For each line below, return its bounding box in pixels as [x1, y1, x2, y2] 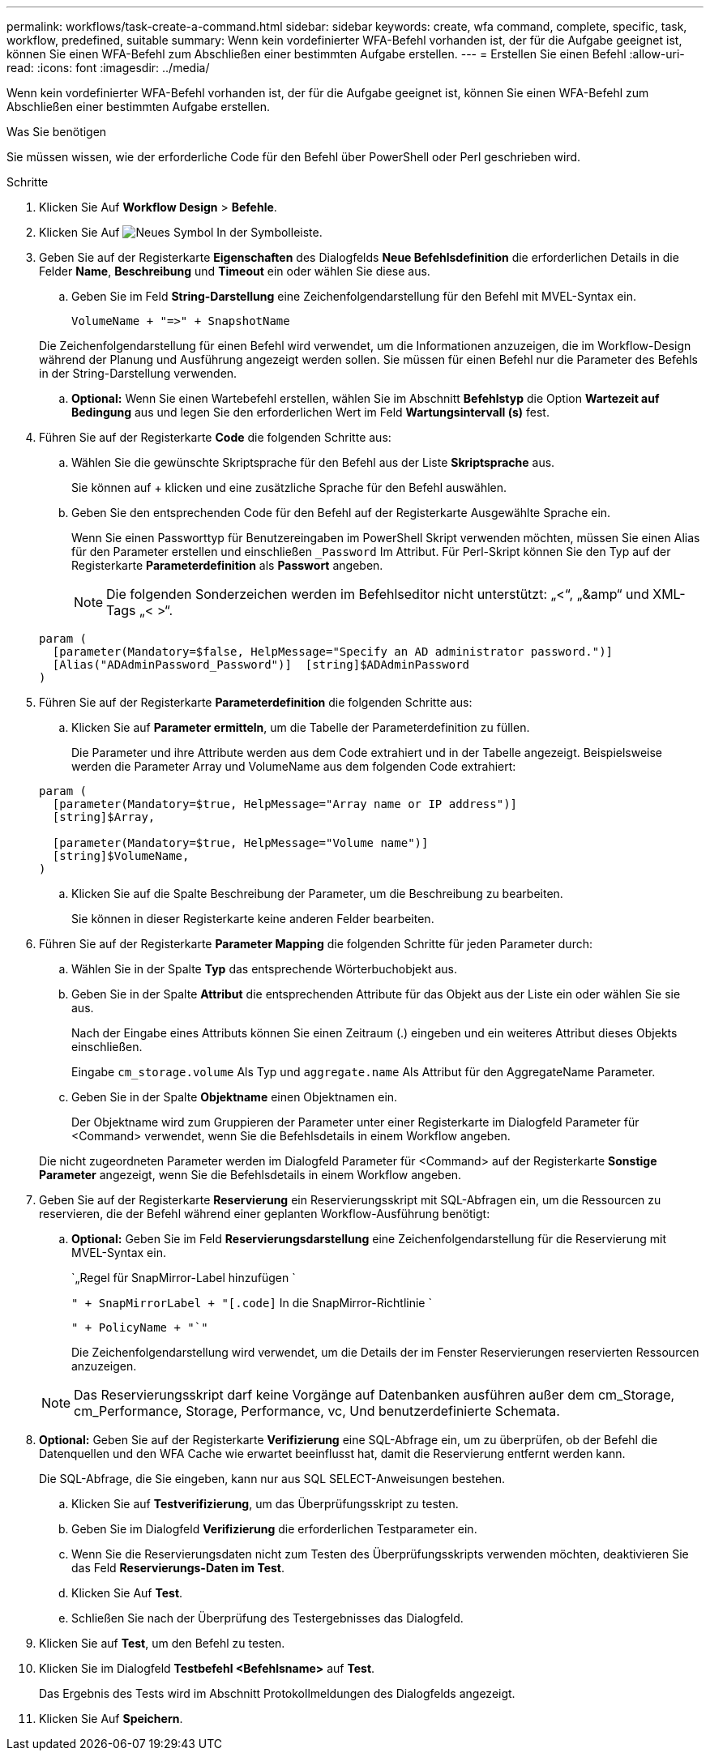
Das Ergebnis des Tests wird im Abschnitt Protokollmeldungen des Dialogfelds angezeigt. [39, 1686, 515, 1700]
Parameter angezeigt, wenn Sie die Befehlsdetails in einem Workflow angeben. [39, 1168, 462, 1182]
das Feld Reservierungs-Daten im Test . [71, 1561, 284, 1575]
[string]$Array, [52, 810, 156, 823]
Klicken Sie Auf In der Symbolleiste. [39, 225, 323, 239]
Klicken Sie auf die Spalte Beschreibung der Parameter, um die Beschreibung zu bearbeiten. [71, 887, 563, 900]
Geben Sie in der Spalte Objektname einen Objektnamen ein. [71, 1090, 398, 1104]
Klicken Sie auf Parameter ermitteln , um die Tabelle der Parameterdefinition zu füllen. [71, 720, 530, 734]
